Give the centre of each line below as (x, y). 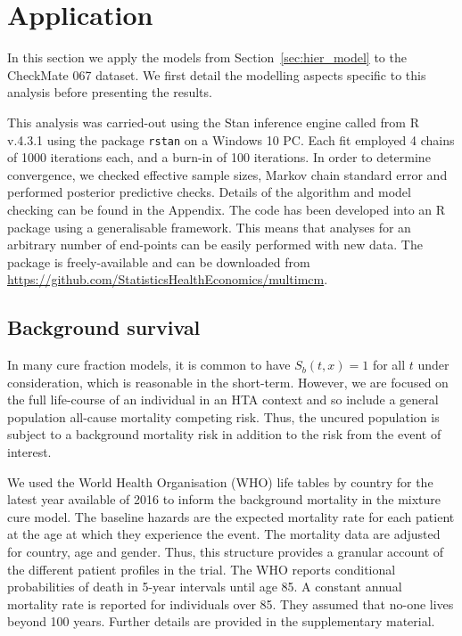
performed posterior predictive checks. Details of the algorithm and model (209, 192)
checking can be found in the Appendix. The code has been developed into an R (227, 209)
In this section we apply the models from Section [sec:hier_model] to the (207, 57)
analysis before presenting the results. (110, 92)
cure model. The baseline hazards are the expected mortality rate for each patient (231, 516)
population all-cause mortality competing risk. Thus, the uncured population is (223, 416)
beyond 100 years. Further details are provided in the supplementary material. (221, 621)
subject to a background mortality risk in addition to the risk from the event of (224, 434)
